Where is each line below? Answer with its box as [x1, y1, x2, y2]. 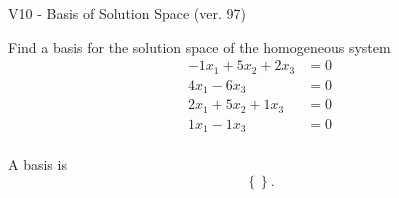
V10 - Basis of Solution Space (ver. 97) [8, 3, 246, 23]
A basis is [8, 154, 67, 175]
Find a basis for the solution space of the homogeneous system [8, 36, 391, 57]
